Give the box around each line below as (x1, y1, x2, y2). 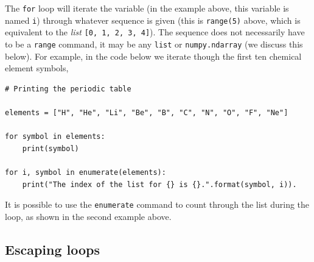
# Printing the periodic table (5, 84, 131, 93)
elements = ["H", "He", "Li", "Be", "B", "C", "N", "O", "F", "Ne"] (5, 108, 288, 117)
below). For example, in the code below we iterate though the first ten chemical (5, 49, 302, 62)
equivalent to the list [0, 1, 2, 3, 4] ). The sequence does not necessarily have (5, 26, 305, 38)
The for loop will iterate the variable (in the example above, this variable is (5, 2, 289, 14)
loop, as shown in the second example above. (5, 210, 172, 222)
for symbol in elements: (5, 132, 105, 141)
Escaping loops (5, 239, 100, 258)
